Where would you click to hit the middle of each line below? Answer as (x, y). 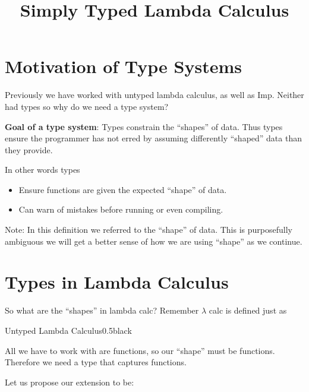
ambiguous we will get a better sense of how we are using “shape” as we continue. (154, 241)
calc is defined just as (248, 310)
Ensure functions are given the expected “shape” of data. (123, 189)
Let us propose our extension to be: (70, 382)
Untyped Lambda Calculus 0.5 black (68, 330)
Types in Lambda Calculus (117, 282)
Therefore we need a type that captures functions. (96, 362)
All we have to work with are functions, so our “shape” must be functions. (140, 350)
